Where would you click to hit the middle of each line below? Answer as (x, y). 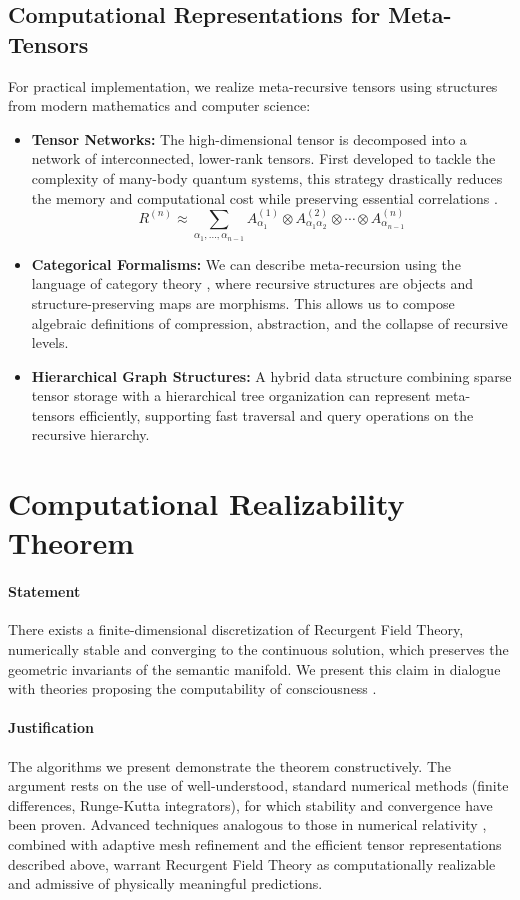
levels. (50, 342)
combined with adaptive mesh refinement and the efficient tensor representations (255, 843)
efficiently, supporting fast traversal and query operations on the (276, 414)
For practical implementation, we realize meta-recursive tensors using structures (253, 85)
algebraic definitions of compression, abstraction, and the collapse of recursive (269, 322)
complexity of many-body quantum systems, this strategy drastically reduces (267, 177)
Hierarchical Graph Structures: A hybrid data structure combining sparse (271, 375)
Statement (44, 591)
